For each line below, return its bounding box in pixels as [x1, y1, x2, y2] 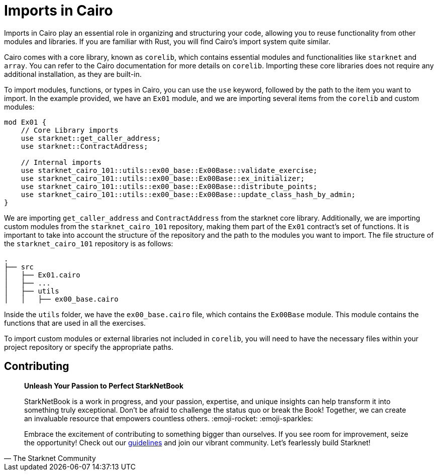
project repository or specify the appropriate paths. [4, 342, 174, 351]
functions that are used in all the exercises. [4, 318, 146, 327]
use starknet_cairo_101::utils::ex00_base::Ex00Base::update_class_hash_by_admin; [21, 190, 356, 199]
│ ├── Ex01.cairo [4, 270, 80, 279]
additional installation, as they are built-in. [4, 69, 142, 78]
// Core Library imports [21, 126, 119, 134]
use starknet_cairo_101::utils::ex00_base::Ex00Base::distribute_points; [21, 182, 317, 191]
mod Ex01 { [4, 118, 47, 126]
